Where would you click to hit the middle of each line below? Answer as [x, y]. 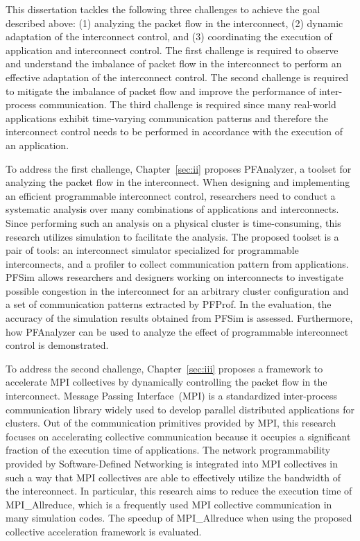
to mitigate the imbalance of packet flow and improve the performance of [161, 91]
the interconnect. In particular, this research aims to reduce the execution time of [179, 491]
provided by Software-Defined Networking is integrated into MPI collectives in [172, 463]
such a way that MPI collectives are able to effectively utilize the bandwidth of [173, 477]
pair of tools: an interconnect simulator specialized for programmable [152, 250]
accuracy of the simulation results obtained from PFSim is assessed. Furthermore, [179, 318]
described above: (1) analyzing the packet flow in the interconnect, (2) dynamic [174, 23]
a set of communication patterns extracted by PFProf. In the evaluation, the [169, 304]
